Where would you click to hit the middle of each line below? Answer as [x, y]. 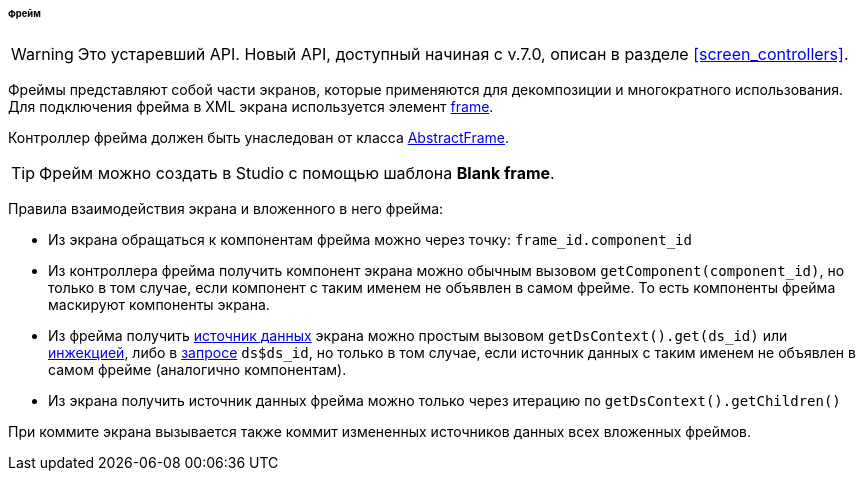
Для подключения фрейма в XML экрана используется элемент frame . [251, 106]
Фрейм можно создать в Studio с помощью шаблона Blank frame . [297, 172]
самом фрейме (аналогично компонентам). [197, 369]
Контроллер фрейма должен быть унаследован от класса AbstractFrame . [259, 137]
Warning [42, 53]
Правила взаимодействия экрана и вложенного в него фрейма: [226, 208]
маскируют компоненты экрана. [159, 304]
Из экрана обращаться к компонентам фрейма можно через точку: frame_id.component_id [370, 239]
